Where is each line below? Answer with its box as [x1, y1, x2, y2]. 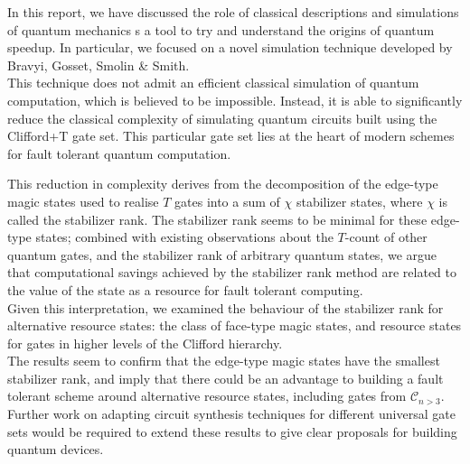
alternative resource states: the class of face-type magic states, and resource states [7, 316, 462, 335]
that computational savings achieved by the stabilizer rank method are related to [7, 263, 456, 282]
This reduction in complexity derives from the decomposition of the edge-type [7, 174, 438, 193]
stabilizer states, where [296, 191, 423, 210]
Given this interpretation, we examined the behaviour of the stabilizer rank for [7, 298, 444, 317]
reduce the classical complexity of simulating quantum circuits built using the [7, 108, 437, 127]
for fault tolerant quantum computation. [7, 144, 231, 162]
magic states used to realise [7, 191, 159, 210]
